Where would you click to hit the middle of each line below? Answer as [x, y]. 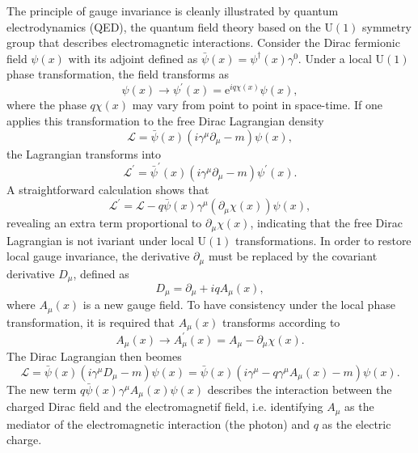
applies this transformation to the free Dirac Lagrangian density [165, 121]
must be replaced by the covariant [293, 256]
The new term [42, 389]
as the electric [357, 423]
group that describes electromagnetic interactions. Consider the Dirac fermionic [203, 42]
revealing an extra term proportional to [104, 223]
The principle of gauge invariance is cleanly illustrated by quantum [173, 11]
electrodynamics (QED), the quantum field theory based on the [164, 26]
